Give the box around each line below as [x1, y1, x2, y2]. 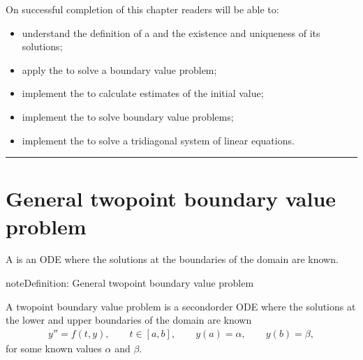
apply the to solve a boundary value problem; [22, 62, 217, 77]
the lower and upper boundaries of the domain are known [6, 313, 252, 327]
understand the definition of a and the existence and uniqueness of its [22, 25, 320, 40]
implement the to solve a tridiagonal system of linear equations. [22, 133, 295, 147]
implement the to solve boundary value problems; [22, 109, 234, 123]
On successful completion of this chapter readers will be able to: [6, 2, 279, 16]
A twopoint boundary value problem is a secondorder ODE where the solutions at [6, 299, 356, 313]
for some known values [6, 340, 102, 355]
